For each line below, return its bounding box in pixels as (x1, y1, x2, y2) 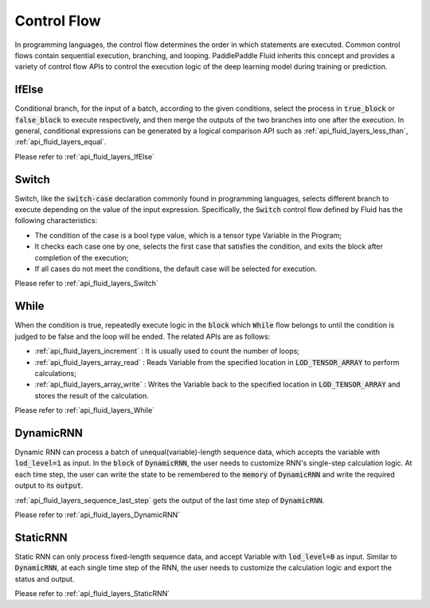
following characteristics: (14, 216, 98, 226)
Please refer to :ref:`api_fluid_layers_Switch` (14, 279, 158, 288)
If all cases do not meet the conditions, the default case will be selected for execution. (34, 264, 318, 274)
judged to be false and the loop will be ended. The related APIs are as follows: (14, 331, 271, 341)
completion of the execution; (34, 253, 129, 262)
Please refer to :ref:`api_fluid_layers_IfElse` (14, 151, 155, 161)
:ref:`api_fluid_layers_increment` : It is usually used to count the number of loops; (34, 347, 300, 356)
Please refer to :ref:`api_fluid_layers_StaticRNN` (14, 589, 170, 598)
